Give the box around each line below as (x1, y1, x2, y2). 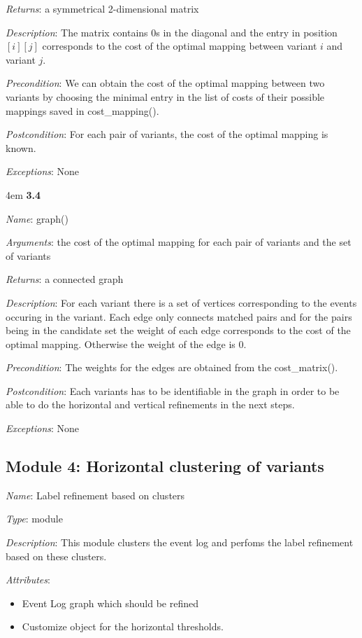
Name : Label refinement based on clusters (6, 487, 185, 502)
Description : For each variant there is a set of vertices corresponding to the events (6, 295, 357, 310)
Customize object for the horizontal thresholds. (22, 619, 224, 634)
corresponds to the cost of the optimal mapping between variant (42, 39, 317, 53)
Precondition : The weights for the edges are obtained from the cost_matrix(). (6, 360, 338, 375)
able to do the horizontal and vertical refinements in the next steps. (6, 397, 295, 412)
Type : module (6, 511, 63, 526)
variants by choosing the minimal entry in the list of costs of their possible (6, 89, 325, 104)
